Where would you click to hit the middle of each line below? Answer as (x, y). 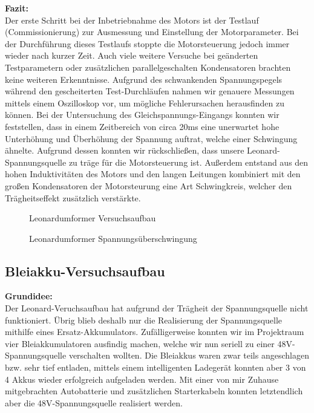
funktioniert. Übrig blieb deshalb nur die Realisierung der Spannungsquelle (144, 320)
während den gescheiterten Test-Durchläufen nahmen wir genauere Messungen (150, 91)
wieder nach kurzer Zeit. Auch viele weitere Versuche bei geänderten (132, 55)
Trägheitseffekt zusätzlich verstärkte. (73, 197)
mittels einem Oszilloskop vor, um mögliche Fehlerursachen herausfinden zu (145, 102)
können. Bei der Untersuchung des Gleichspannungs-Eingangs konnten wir (142, 115)
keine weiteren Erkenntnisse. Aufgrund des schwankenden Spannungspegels (144, 79)
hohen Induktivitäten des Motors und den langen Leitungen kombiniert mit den (153, 174)
